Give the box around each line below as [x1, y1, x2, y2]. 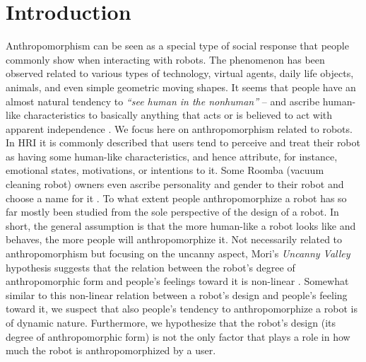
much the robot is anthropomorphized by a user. [6, 343, 216, 358]
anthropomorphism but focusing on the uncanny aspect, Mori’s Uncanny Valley [6, 246, 350, 261]
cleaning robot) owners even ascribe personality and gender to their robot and [6, 177, 344, 192]
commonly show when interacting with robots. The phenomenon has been [6, 52, 325, 66]
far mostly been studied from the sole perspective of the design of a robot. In [6, 204, 339, 219]
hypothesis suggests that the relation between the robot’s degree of [6, 259, 295, 274]
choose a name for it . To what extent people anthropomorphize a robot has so [6, 190, 347, 205]
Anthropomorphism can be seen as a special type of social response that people [6, 38, 349, 53]
